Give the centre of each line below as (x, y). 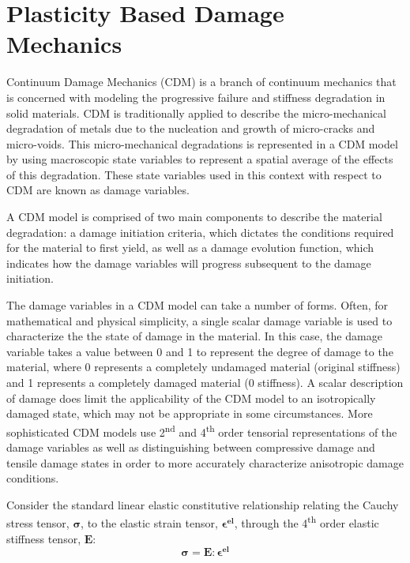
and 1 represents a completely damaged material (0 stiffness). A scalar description (205, 382)
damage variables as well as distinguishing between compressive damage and (191, 447)
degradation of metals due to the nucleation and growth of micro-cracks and (191, 128)
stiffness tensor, (44, 538)
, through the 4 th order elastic (307, 522)
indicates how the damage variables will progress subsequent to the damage (189, 263)
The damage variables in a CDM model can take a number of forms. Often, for (197, 305)
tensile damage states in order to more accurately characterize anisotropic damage (205, 462)
